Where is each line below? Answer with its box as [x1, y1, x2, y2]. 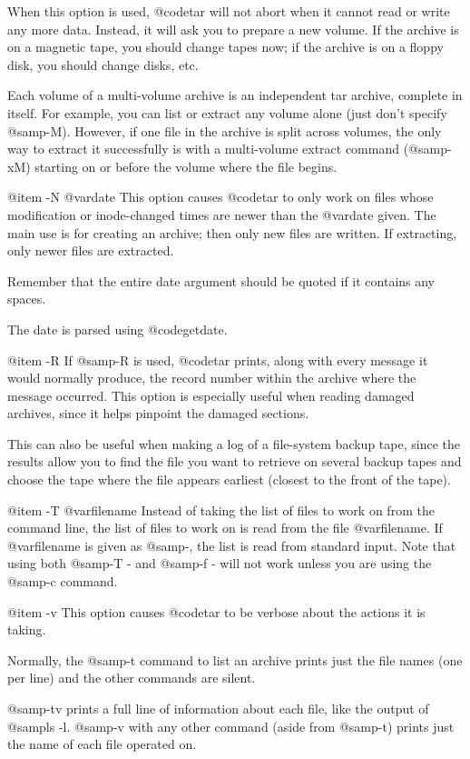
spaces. [7, 289, 46, 308]
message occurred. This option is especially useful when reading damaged [7, 385, 415, 404]
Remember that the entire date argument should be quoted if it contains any [7, 271, 436, 290]
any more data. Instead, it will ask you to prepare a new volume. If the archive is [7, 19, 459, 38]
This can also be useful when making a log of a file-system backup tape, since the [7, 434, 460, 453]
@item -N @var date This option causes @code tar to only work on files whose [7, 187, 434, 206]
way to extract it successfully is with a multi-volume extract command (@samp [7, 139, 447, 158]
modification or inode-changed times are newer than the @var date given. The [7, 205, 436, 224]
